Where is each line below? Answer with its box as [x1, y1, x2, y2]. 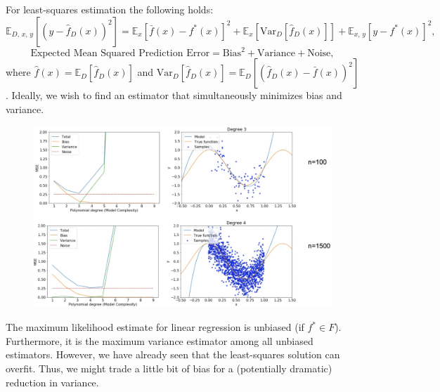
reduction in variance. [6, 374, 99, 389]
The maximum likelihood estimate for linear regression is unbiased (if [6, 320, 304, 334]
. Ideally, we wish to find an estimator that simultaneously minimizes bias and [6, 88, 342, 103]
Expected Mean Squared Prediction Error [30, 48, 210, 59]
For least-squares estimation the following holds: [6, 2, 214, 16]
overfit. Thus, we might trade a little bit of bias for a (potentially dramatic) [6, 361, 332, 376]
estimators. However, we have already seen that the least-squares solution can [6, 347, 340, 362]
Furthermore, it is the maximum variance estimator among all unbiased [6, 333, 313, 348]
